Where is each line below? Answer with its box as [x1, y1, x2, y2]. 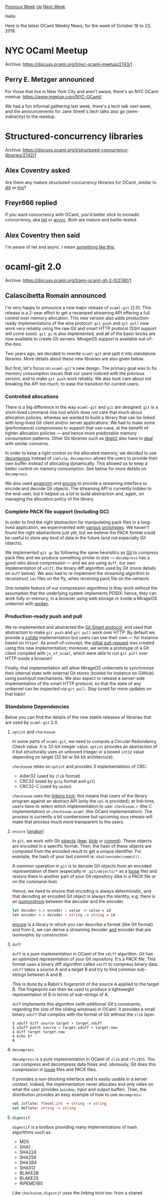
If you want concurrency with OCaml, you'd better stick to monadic [5, 212, 140, 217]
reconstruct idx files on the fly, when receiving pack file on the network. [5, 575, 150, 581]
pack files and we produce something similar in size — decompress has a [5, 555, 150, 561]
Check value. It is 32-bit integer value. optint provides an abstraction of [12, 743, 158, 750]
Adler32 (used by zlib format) [19, 773, 81, 779]
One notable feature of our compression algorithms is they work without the [5, 585, 158, 591]
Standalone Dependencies [5, 703, 69, 710]
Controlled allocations [5, 393, 59, 400]
